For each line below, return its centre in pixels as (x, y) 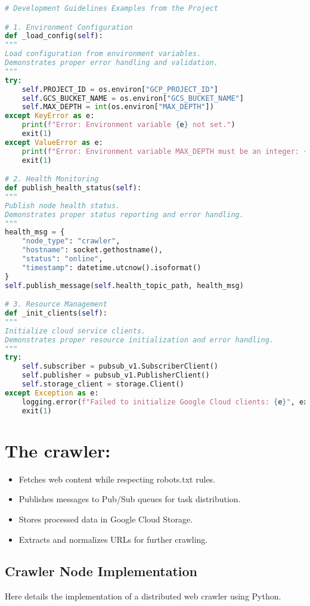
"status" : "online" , (62, 259)
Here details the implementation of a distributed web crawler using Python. (143, 596)
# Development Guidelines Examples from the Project (111, 8)
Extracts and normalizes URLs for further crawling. (113, 539)
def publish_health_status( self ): (73, 188)
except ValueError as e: (54, 142)
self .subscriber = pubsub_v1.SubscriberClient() (120, 367)
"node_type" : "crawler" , (71, 241)
